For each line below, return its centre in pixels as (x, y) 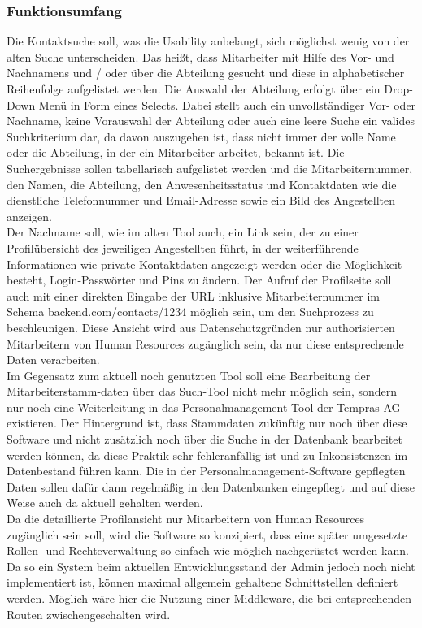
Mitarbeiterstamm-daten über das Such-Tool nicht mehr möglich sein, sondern (202, 391)
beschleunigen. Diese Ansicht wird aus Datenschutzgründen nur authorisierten (201, 327)
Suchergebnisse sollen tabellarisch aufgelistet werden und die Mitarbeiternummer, (210, 168)
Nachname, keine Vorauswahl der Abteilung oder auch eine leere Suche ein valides (211, 121)
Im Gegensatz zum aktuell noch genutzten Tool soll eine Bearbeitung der (189, 375)
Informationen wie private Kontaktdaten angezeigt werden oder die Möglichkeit (204, 264)
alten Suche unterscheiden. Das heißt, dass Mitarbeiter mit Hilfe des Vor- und (200, 56)
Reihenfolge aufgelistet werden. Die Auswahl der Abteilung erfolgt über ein (194, 89)
